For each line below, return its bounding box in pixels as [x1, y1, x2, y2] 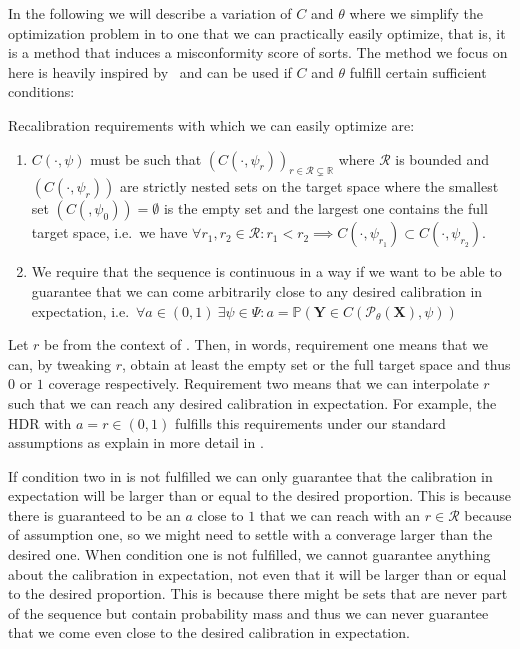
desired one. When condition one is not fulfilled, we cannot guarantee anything [8, 544, 491, 565]
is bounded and [395, 148, 490, 169]
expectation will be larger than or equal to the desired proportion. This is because [8, 485, 512, 506]
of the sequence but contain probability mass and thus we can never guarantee [8, 602, 489, 623]
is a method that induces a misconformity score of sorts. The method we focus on [8, 42, 508, 63]
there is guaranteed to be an [8, 504, 181, 525]
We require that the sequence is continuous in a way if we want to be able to [31, 261, 502, 282]
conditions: [8, 81, 75, 102]
